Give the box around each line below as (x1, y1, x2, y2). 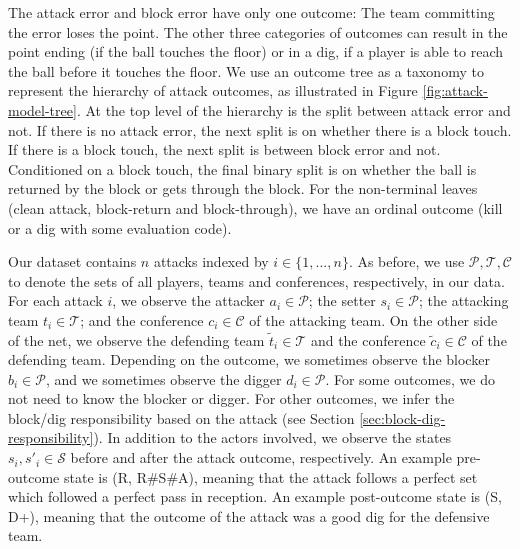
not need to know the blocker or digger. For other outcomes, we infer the (8, 388, 455, 409)
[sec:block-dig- (359, 407, 446, 428)
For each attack (8, 290, 103, 311)
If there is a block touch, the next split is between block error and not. (8, 139, 441, 160)
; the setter (308, 290, 376, 311)
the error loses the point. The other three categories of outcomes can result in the (8, 21, 508, 42)
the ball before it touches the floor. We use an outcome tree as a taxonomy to (8, 60, 484, 81)
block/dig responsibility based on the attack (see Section (8, 407, 355, 428)
